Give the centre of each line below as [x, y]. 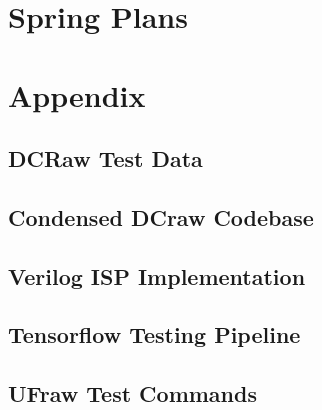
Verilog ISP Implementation [157, 275]
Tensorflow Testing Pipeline [154, 334]
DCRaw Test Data [105, 158]
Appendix [77, 94]
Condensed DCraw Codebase [161, 216]
